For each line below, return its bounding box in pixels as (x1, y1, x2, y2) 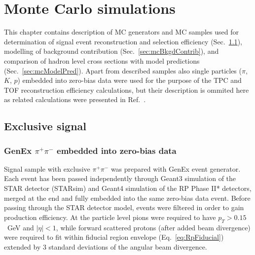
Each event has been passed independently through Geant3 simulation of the (4, 173, 236, 183)
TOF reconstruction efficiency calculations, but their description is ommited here (4, 84, 249, 95)
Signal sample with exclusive (4, 163, 90, 174)
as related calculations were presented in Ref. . (4, 94, 146, 105)
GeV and (7, 222, 34, 232)
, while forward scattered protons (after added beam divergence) (56, 222, 251, 232)
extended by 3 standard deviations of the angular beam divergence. (4, 241, 207, 252)
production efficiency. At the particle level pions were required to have (4, 212, 216, 222)
